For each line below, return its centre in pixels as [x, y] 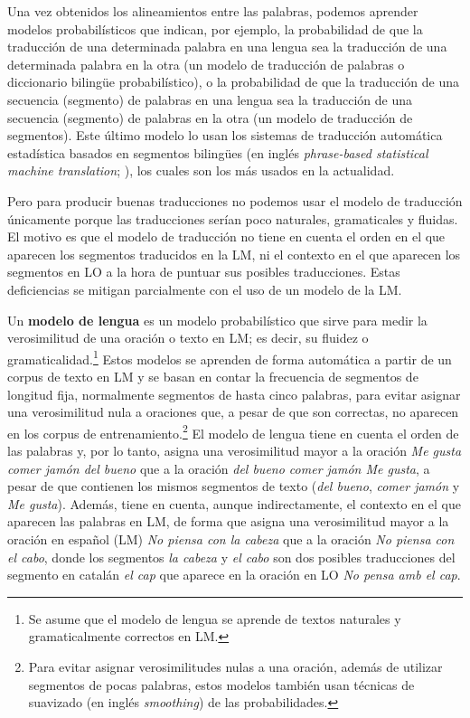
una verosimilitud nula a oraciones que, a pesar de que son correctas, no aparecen [233, 412]
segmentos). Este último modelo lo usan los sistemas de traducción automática [225, 135]
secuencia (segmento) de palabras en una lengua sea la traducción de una [210, 99]
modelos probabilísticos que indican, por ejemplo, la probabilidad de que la [215, 28]
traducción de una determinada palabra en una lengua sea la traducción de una [227, 47]
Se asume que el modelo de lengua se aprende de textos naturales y [215, 618]
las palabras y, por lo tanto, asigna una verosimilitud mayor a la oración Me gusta [235, 450]
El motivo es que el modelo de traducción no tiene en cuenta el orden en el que [226, 236]
